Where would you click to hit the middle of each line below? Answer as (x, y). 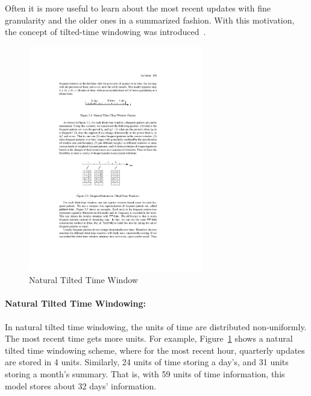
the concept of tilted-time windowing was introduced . (105, 32)
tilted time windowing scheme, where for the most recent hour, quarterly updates (155, 350)
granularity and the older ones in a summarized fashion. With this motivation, (150, 20)
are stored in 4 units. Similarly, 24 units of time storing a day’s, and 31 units (147, 362)
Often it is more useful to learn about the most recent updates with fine (138, 8)
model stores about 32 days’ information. (81, 385)
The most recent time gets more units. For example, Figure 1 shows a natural (149, 338)
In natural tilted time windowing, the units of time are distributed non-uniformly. (156, 326)
